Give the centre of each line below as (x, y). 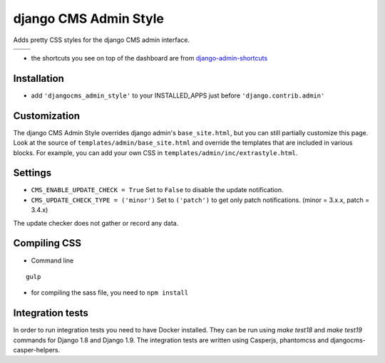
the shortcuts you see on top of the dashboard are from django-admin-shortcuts (149, 58)
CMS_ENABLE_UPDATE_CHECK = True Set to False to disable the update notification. (158, 190)
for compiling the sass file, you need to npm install (110, 293)
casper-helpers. (37, 349)
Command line (52, 261)
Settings (32, 173)
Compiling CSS (47, 243)
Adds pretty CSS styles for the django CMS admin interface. (102, 40)
